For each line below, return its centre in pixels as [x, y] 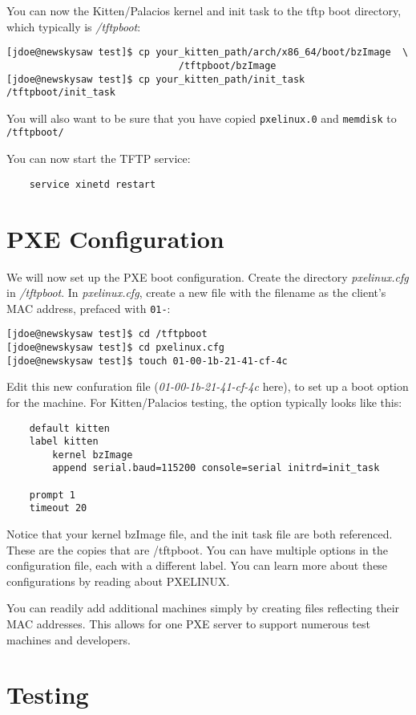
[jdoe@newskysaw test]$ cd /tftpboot [107, 334]
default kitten [69, 428]
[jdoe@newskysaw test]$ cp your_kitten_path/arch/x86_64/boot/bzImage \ [208, 53]
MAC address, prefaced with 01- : [89, 308]
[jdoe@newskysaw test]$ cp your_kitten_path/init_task [156, 79]
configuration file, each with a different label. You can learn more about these [197, 565]
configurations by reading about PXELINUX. [118, 581]
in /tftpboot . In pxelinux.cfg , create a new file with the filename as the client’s [196, 292]
